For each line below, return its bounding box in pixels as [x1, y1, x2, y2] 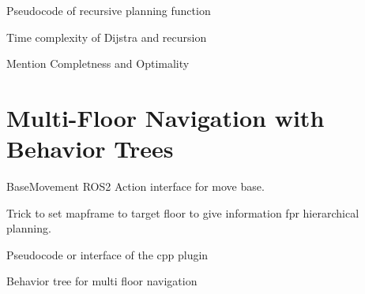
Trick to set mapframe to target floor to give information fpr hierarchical [6, 204, 359, 221]
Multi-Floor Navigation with [6, 101, 325, 133]
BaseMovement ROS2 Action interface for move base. [6, 178, 265, 195]
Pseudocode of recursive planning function [6, 2, 211, 18]
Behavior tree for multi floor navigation [6, 273, 198, 289]
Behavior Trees [6, 132, 174, 165]
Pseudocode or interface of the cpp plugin [6, 246, 209, 262]
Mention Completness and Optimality [6, 55, 190, 72]
